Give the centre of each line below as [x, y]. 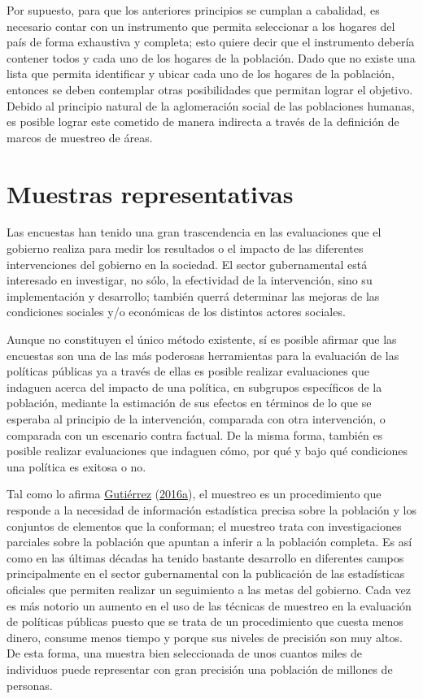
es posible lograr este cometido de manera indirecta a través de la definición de [203, 122]
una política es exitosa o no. [76, 466]
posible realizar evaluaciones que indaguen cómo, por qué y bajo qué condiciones [207, 451]
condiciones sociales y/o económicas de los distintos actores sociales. [176, 312]
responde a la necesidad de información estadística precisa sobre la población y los [211, 509]
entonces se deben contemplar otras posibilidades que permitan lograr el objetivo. [210, 89]
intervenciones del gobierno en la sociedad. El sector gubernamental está [187, 264]
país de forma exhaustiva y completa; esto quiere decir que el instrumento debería [211, 42]
